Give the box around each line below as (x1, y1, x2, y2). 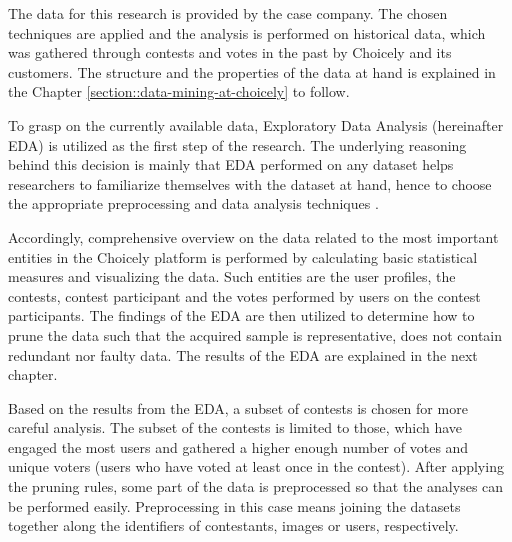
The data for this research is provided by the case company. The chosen (8, 3, 448, 23)
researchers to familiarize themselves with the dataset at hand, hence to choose (8, 173, 492, 194)
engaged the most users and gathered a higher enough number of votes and (8, 436, 469, 457)
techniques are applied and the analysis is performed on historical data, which (8, 22, 486, 43)
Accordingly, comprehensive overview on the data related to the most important (8, 226, 499, 247)
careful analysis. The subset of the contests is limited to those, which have (8, 417, 463, 438)
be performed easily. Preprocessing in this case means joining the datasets (8, 495, 461, 516)
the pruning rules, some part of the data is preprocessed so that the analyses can (8, 476, 504, 497)
